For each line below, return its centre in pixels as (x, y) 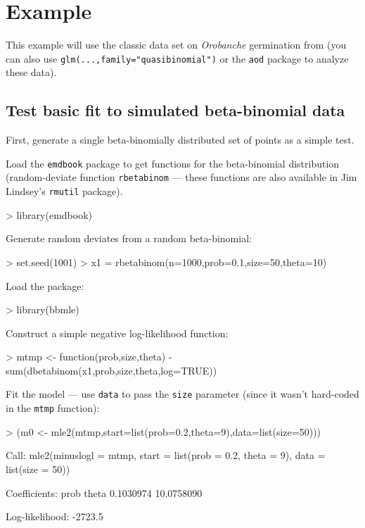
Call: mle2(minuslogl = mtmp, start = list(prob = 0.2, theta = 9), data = (166, 455)
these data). (31, 72)
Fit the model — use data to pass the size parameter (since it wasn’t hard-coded (182, 394)
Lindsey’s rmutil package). (64, 191)
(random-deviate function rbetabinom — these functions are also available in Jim (181, 177)
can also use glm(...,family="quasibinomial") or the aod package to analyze (177, 58)
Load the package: (45, 285)
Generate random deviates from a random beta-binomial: (129, 238)
